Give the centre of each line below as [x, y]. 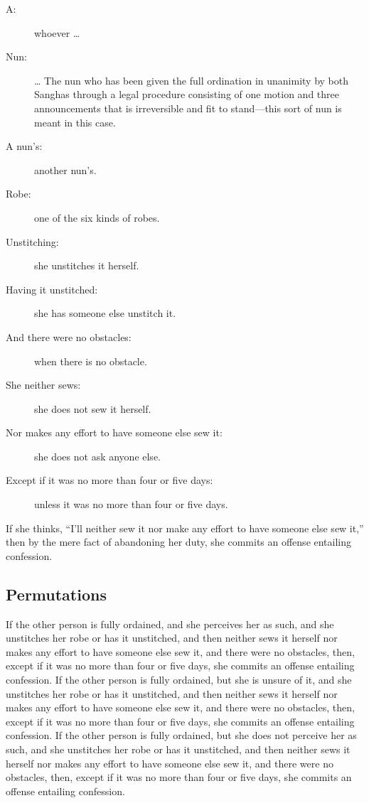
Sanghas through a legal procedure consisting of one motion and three [187, 94]
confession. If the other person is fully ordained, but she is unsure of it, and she [179, 680]
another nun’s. [65, 169]
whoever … [57, 32]
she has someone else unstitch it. [105, 313]
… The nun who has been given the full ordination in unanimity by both [192, 80]
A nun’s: [24, 146]
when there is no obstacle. [91, 361]
